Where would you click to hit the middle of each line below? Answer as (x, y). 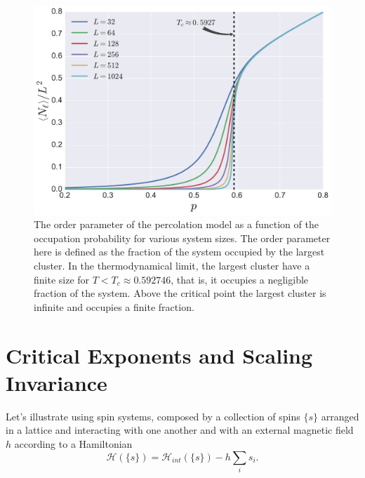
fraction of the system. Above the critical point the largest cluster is (180, 293)
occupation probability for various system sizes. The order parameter (182, 238)
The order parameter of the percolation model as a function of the (176, 224)
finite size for (62, 279)
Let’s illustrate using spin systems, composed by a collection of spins (153, 416)
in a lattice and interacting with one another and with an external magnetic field (180, 430)
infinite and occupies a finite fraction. (114, 306)
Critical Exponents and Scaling (159, 355)
